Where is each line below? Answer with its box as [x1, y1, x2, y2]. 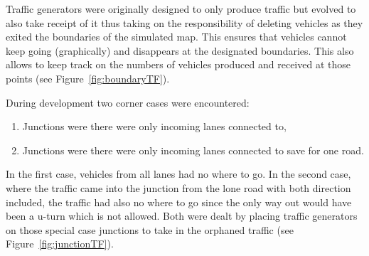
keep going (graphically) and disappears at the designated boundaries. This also [6, 43, 354, 58]
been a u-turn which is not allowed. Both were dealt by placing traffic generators [6, 208, 358, 223]
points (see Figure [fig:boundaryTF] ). [6, 70, 170, 85]
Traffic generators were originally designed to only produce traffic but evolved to [6, 1, 356, 16]
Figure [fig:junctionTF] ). [6, 236, 114, 251]
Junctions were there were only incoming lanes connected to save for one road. [22, 142, 364, 157]
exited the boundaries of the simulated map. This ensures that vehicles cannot [6, 29, 347, 44]
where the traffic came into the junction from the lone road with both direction [6, 180, 351, 195]
